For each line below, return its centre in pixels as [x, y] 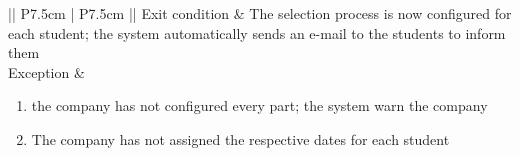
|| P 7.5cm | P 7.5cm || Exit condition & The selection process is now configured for [260, 13]
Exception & [46, 71]
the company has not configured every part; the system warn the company [259, 105]
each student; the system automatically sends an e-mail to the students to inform [257, 32]
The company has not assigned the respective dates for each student [240, 138]
